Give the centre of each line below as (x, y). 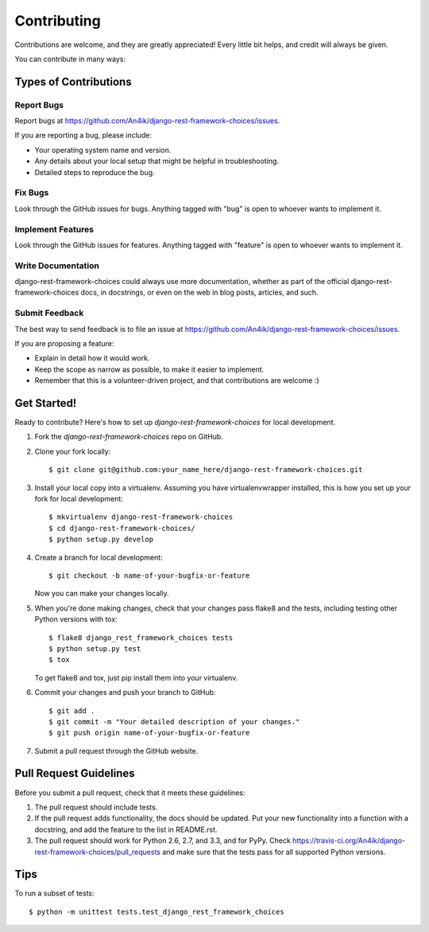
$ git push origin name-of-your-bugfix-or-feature (149, 733)
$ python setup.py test (95, 648)
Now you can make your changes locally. (102, 594)
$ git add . (72, 711)
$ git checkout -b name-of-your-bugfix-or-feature (149, 575)
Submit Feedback (49, 313)
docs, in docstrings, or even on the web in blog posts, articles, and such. (199, 292)
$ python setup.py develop (101, 540)
